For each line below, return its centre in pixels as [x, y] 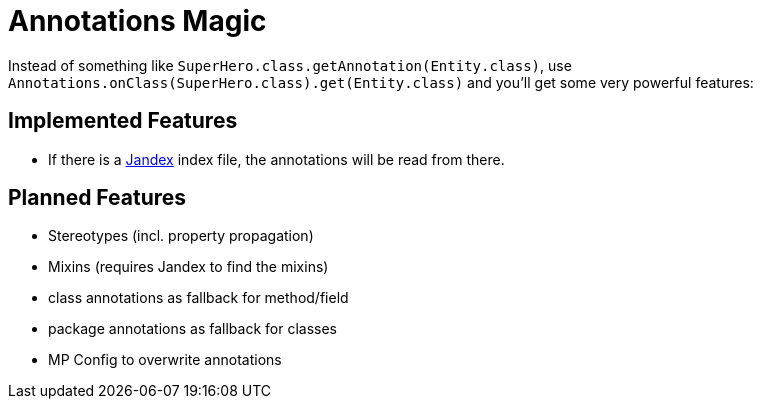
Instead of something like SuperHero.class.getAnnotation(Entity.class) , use [290, 65]
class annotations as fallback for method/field [198, 298]
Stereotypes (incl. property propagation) [181, 236]
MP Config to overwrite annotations [165, 360]
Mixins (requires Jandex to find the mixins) [188, 267]
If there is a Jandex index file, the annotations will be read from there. [276, 159]
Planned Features [97, 198]
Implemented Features [123, 121]
